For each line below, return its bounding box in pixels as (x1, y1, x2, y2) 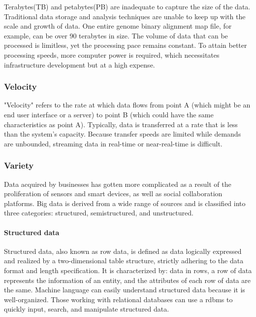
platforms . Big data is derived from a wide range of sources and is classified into (4, 198, 246, 208)
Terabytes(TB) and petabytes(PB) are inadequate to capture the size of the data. (4, 1, 251, 11)
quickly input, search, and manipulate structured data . (4, 304, 169, 314)
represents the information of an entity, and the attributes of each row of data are (4, 275, 251, 285)
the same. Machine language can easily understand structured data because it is (4, 284, 245, 295)
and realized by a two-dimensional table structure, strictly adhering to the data (4, 255, 244, 266)
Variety (4, 159, 34, 172)
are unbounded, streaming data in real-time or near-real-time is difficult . (4, 138, 223, 148)
